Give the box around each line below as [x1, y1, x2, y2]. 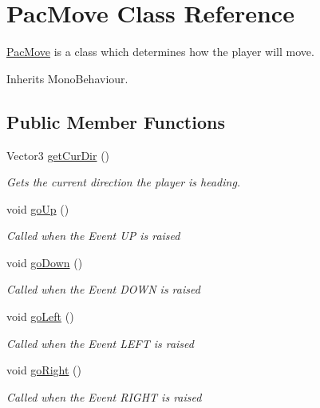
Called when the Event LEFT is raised [6, 334, 194, 351]
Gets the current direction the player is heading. [6, 174, 241, 190]
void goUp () [6, 200, 69, 217]
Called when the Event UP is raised [6, 227, 180, 244]
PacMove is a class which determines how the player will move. [6, 43, 314, 60]
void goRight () [6, 362, 81, 378]
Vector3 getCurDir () [6, 146, 110, 163]
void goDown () [6, 254, 83, 270]
